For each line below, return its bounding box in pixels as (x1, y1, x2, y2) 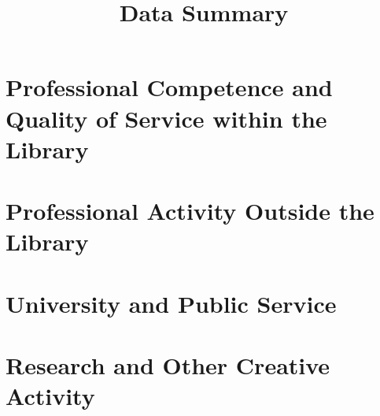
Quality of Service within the (6, 102, 327, 134)
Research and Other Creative (6, 349, 330, 381)
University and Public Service (6, 287, 337, 319)
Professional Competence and (6, 71, 333, 103)
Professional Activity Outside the (6, 195, 374, 227)
